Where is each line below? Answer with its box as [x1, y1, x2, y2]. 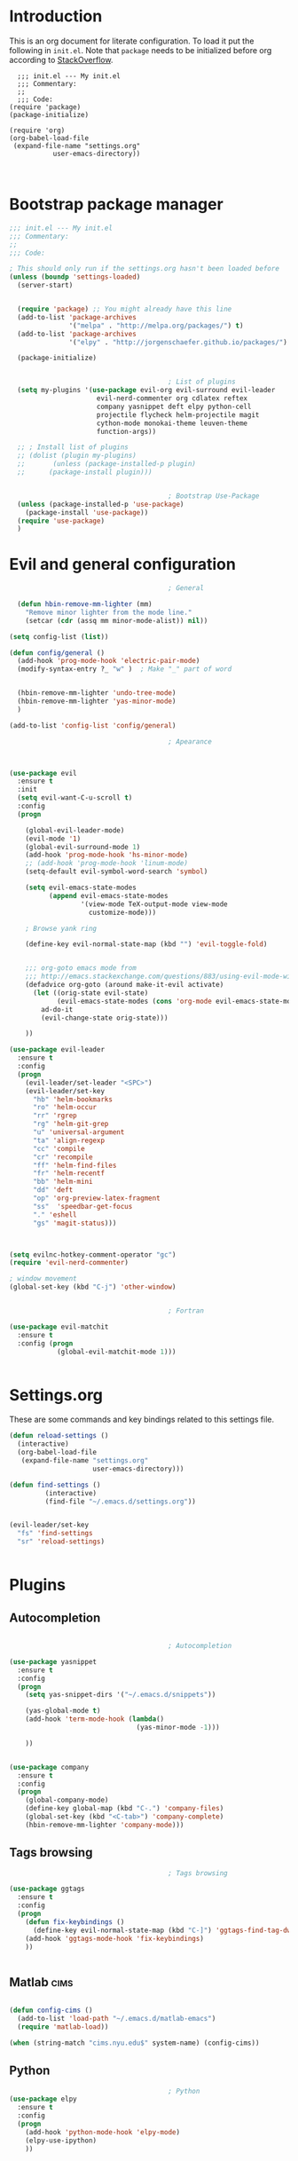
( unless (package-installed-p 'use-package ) [17, 500, 184, 509]
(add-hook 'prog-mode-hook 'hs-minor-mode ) [25, 850, 189, 860]
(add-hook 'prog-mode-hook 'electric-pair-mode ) [17, 657, 200, 666]
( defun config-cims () [9, 2006, 93, 2015]
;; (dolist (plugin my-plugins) [17, 451, 137, 461]
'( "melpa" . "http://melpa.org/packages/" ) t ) [68, 321, 244, 330]
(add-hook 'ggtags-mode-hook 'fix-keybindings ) [25, 1934, 204, 1943]
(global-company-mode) [25, 1795, 109, 1805]
